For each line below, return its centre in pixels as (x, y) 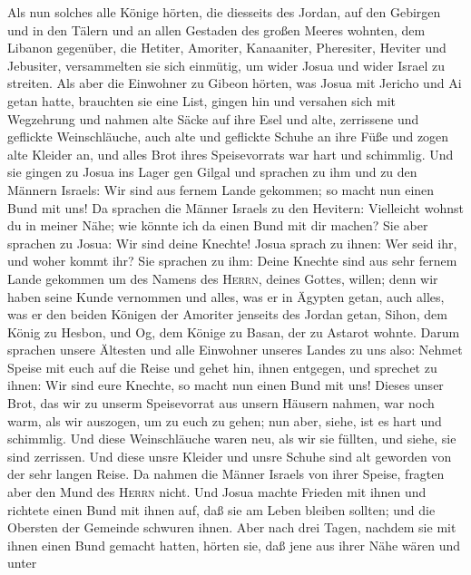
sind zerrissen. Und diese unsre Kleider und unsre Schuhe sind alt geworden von (230, 456)
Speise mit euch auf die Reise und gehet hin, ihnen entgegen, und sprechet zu (222, 367)
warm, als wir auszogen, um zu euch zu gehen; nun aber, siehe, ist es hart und (225, 420)
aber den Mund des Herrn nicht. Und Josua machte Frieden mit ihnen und (217, 492)
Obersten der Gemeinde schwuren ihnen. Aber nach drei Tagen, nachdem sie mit (232, 527)
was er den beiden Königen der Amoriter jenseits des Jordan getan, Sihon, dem (227, 314)
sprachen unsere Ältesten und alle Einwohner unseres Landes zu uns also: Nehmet (235, 350)
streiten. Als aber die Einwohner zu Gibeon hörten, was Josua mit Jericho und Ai (235, 83)
